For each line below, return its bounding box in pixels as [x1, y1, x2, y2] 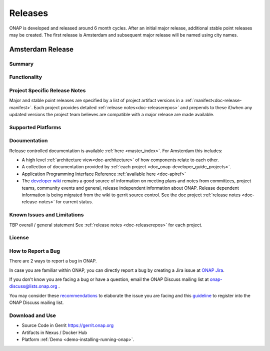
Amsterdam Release [9, 45, 74, 54]
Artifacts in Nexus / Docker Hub [21, 329, 87, 335]
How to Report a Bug [9, 247, 60, 254]
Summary [9, 60, 34, 67]
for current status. [55, 199, 93, 205]
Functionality [9, 74, 42, 81]
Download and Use [9, 312, 56, 319]
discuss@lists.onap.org [9, 283, 57, 289]
